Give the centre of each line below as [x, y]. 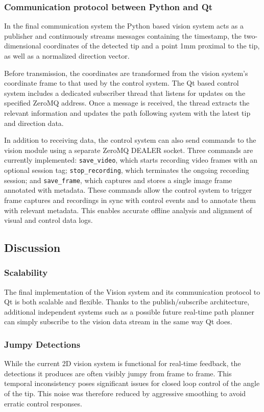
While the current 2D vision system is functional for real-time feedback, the [123, 363]
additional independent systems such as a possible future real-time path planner [129, 311]
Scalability [26, 273]
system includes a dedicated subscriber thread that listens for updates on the [125, 93]
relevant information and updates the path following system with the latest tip [127, 112]
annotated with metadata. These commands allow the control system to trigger [128, 190]
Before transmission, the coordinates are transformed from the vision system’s [126, 73]
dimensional [23, 46]
